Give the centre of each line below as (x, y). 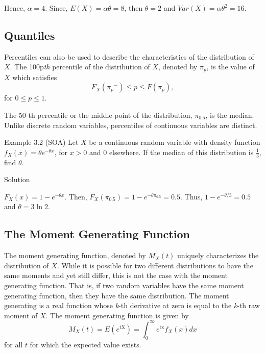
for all (14, 344)
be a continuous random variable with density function (175, 142)
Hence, (15, 8)
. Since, (56, 8)
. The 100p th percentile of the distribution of (80, 67)
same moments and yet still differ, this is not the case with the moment (116, 275)
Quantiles (30, 35)
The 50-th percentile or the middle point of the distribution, (98, 115)
